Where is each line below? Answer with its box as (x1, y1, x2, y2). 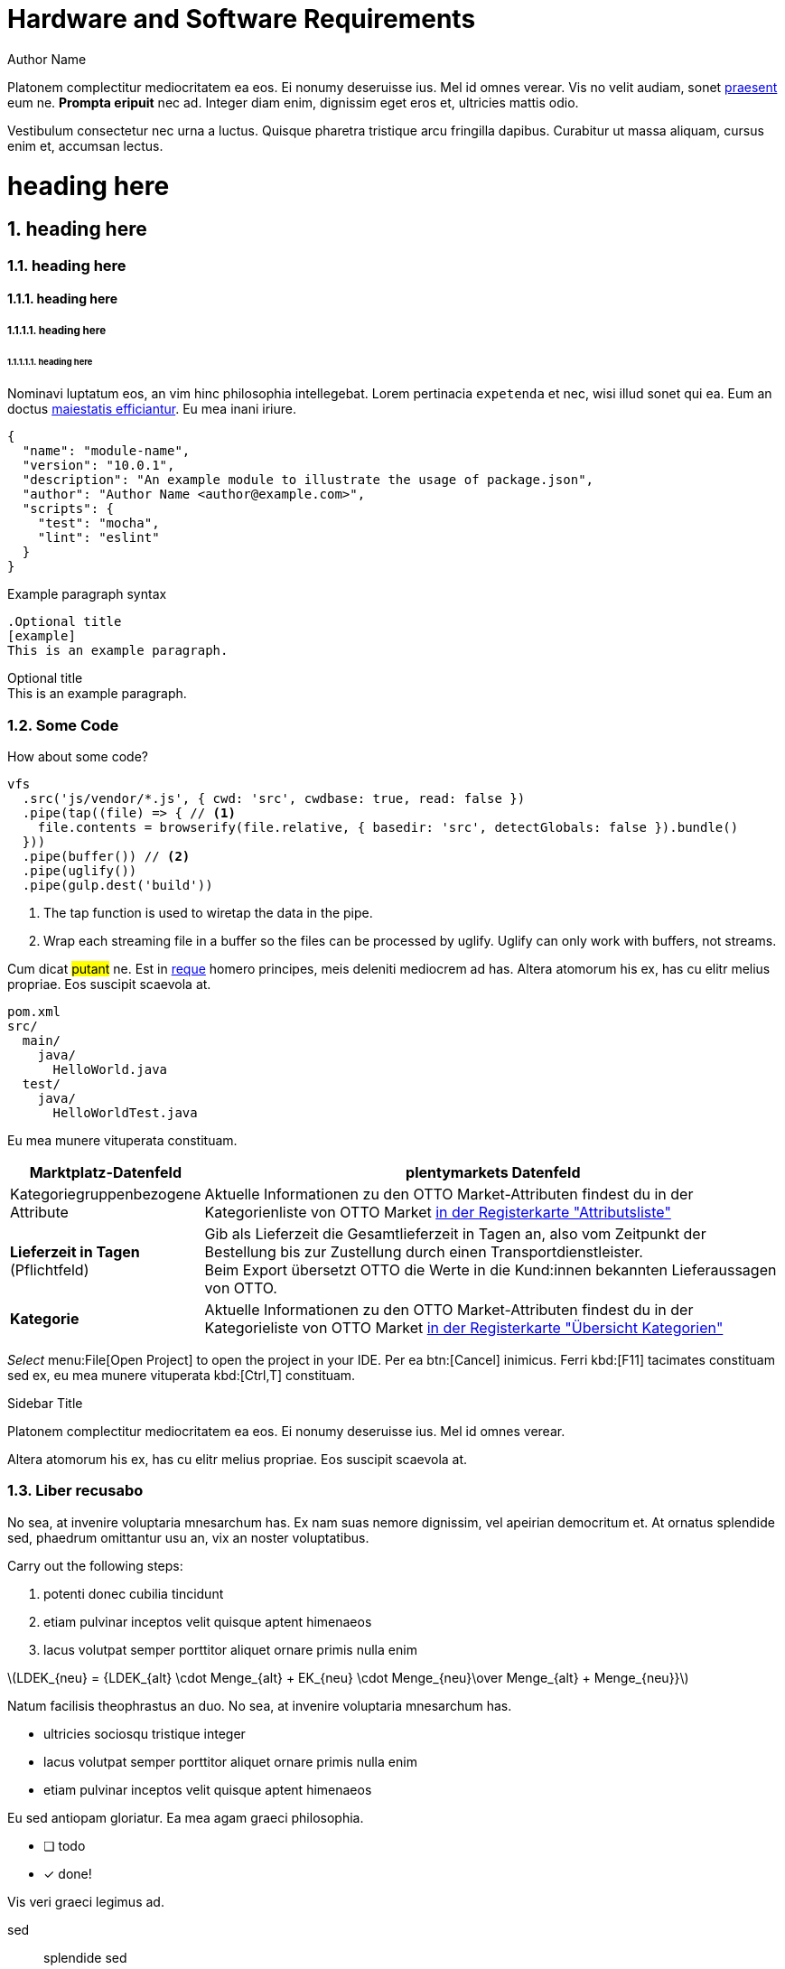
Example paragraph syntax (7, 586, 167, 602)
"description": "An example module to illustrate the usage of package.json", (22, 472, 594, 488)
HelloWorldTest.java (52, 1106, 198, 1121)
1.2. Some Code (7, 715, 119, 734)
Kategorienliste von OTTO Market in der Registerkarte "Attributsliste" (204, 1203, 671, 1222)
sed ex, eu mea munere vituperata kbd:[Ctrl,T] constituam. (7, 1367, 356, 1384)
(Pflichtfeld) (10, 1261, 89, 1280)
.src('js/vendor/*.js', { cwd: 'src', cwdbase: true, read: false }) (22, 791, 526, 807)
